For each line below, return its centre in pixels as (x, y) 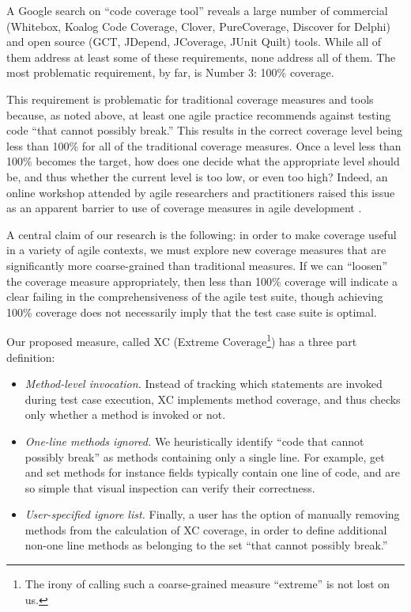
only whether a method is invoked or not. (125, 414)
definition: (31, 357)
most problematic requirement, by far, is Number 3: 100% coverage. (170, 72)
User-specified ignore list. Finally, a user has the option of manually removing (212, 514)
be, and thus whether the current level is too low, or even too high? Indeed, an (197, 176)
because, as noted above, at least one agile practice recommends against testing (199, 114)
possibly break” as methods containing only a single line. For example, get (205, 456)
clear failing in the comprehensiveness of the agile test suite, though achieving (195, 296)
